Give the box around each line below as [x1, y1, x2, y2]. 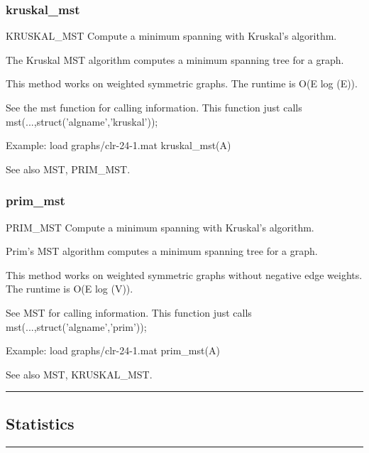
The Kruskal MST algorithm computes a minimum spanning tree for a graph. [6, 52, 344, 67]
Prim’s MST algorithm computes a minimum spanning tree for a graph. [6, 244, 318, 258]
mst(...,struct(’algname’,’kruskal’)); [6, 114, 158, 129]
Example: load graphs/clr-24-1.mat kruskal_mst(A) [6, 138, 231, 153]
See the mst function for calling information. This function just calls [6, 100, 302, 114]
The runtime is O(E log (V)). [6, 281, 133, 296]
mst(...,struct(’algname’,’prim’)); [6, 319, 147, 334]
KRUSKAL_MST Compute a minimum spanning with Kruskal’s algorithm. [6, 28, 337, 43]
